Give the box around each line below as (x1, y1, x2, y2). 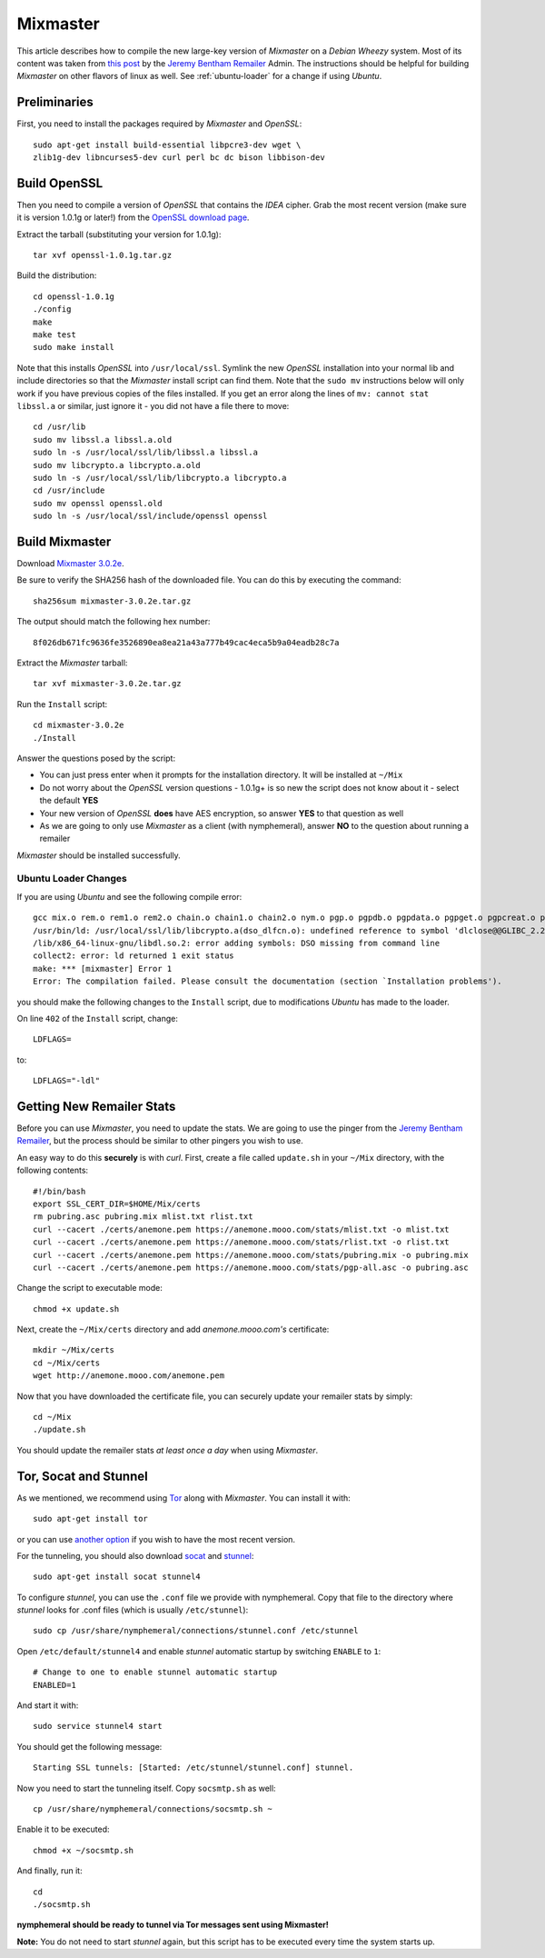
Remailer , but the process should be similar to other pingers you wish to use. (16, 1135, 303, 1146)
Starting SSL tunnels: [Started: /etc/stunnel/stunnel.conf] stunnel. (33, 1763, 354, 1773)
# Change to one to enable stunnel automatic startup (33, 1667, 277, 1677)
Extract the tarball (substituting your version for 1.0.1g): (16, 228, 222, 240)
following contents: (16, 1164, 89, 1176)
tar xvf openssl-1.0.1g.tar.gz (33, 250, 173, 261)
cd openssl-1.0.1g (33, 291, 115, 302)
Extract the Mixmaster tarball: (16, 657, 128, 668)
